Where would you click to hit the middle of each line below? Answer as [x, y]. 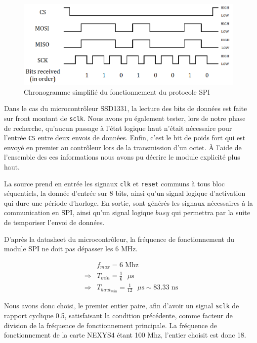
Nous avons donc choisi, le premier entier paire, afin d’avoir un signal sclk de [122, 306]
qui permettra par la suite [211, 212]
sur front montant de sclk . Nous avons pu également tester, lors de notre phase [125, 118]
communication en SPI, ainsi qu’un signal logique [79, 212]
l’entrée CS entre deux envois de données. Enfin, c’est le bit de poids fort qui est [125, 138]
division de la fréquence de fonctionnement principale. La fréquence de [110, 325]
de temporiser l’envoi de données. [54, 222]
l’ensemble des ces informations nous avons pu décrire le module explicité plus [122, 157]
